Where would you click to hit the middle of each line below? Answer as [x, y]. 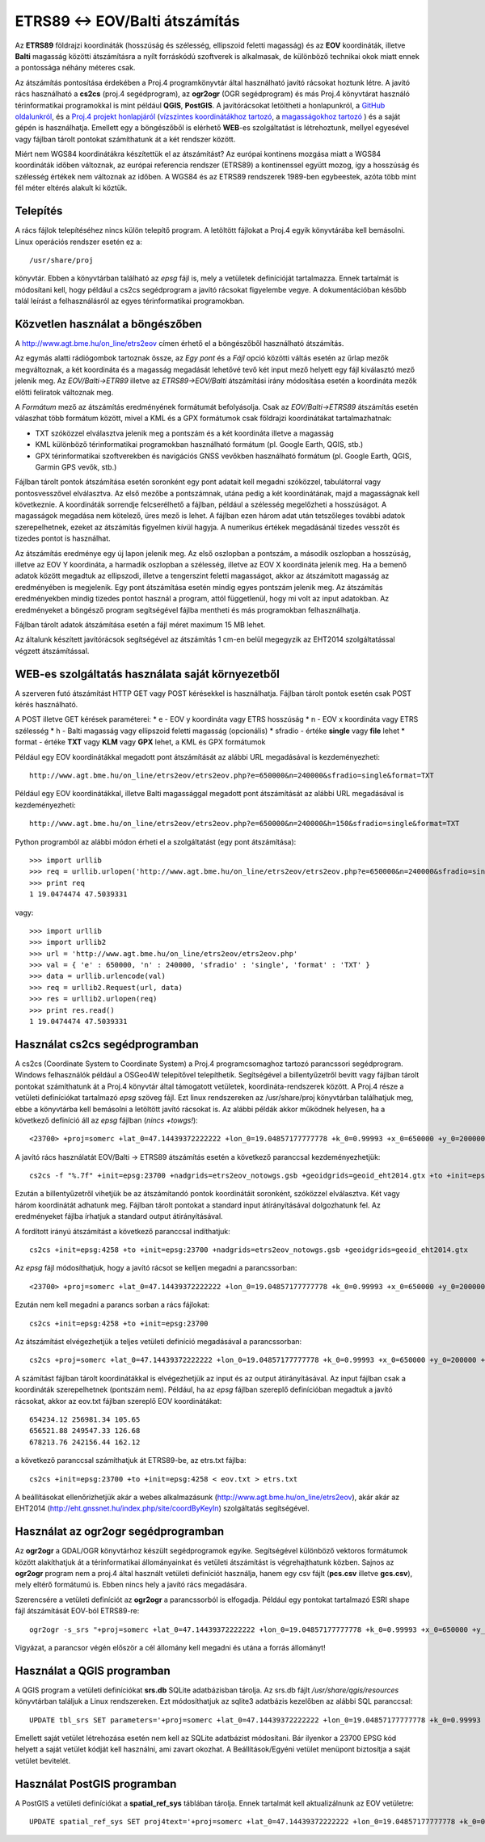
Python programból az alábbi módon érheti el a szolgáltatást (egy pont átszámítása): [156, 841]
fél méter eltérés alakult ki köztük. [71, 188]
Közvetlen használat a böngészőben [108, 324]
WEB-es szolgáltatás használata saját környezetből [148, 674]
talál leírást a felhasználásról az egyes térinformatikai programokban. [130, 301]
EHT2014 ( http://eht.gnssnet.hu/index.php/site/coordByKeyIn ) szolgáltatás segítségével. [162, 1508]
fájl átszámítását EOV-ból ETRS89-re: [77, 1611]
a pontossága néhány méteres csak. [75, 68]
